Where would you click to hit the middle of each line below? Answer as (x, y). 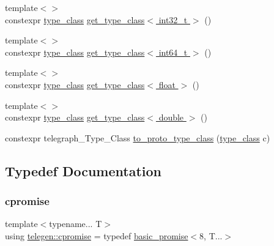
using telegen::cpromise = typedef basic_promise (97, 235)
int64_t (173, 52)
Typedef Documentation (83, 170)
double (171, 117)
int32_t (173, 19)
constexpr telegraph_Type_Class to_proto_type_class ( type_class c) (138, 137)
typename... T (76, 224)
